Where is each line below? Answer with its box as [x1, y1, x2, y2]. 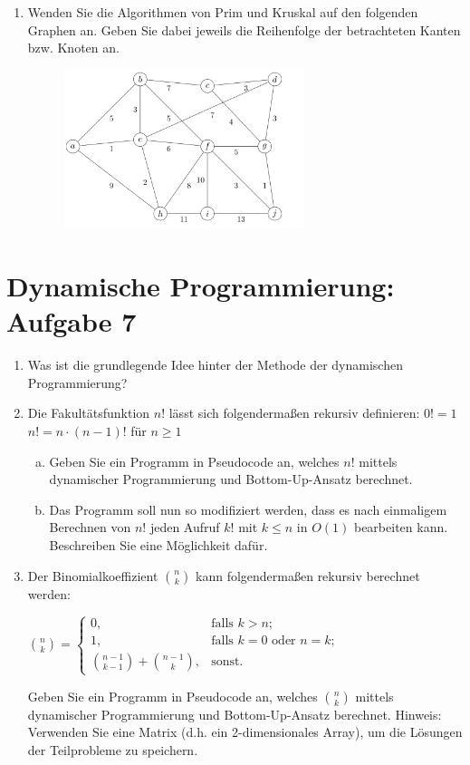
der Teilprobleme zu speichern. [27, 740, 198, 759]
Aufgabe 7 [6, 303, 137, 340]
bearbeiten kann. [353, 518, 448, 537]
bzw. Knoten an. [27, 38, 120, 57]
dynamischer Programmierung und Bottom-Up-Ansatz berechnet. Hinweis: [27, 704, 442, 723]
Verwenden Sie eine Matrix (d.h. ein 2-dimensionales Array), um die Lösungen [27, 722, 463, 741]
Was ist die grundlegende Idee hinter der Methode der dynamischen [27, 355, 403, 374]
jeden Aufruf [149, 518, 220, 537]
